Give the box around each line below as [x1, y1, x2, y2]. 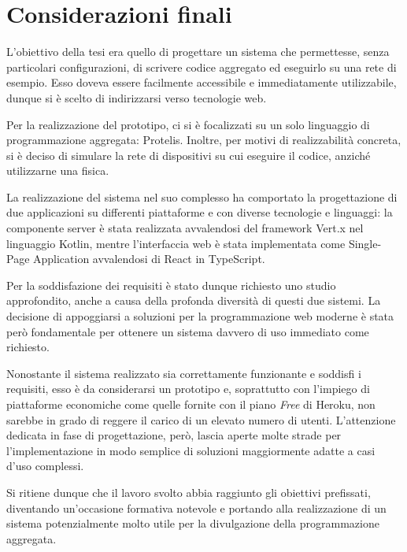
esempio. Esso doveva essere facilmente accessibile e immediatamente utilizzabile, [6, 74, 397, 91]
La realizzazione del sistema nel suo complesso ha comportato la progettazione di [6, 188, 398, 205]
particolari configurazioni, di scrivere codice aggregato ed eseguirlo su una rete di [6, 58, 397, 75]
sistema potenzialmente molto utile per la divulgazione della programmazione [6, 515, 379, 532]
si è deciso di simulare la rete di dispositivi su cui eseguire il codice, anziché [6, 146, 371, 163]
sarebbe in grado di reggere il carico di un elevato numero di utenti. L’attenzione [6, 411, 396, 428]
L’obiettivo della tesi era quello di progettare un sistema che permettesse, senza [6, 43, 390, 60]
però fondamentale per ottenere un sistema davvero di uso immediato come [6, 323, 369, 339]
